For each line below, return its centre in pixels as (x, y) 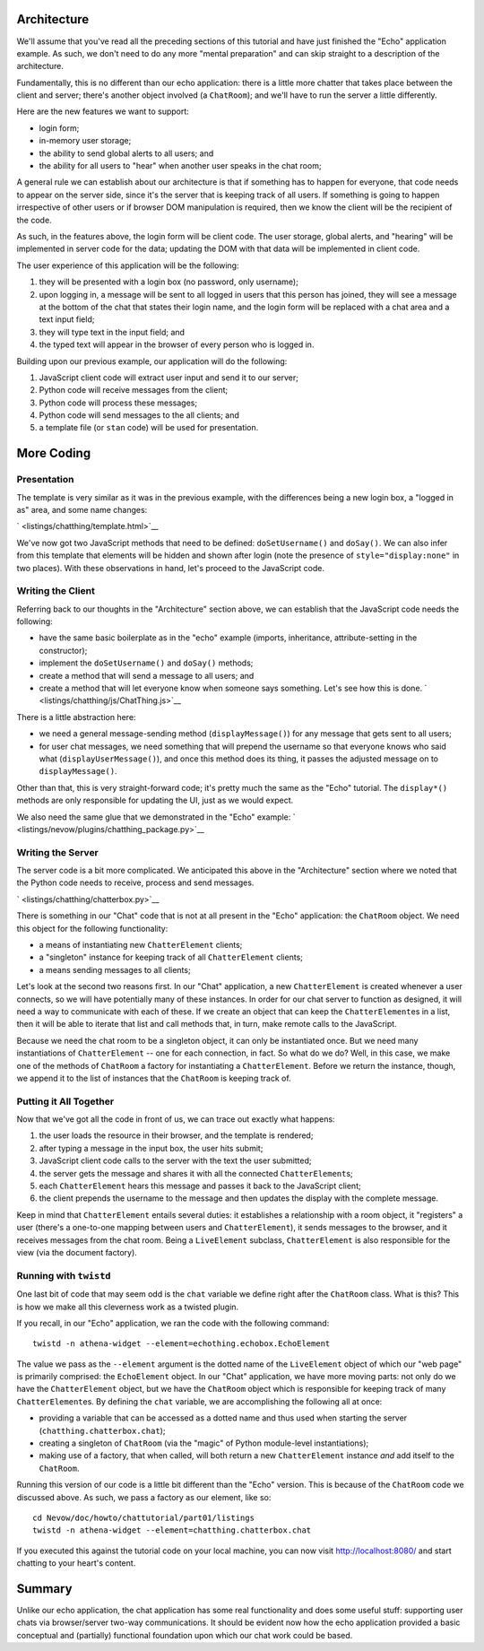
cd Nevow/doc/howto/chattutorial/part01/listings (144, 1518)
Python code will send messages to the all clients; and (139, 415)
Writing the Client (56, 591)
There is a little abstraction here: (76, 717)
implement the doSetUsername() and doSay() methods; (146, 663)
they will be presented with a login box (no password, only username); (169, 282)
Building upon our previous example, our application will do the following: (152, 361)
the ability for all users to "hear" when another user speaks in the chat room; (180, 166)
